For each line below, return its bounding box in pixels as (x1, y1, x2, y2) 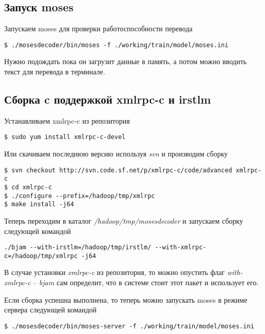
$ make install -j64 (4, 201, 74, 208)
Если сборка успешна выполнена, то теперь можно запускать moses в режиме (4, 294, 248, 305)
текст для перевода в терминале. (4, 66, 105, 77)
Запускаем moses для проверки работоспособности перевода (4, 23, 193, 34)
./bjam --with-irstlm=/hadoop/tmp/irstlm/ (4, 244, 152, 251)
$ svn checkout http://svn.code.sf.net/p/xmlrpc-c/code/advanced (4, 166, 232, 174)
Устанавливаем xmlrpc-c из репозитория (4, 115, 130, 126)
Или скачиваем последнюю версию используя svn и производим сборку (4, 148, 228, 159)
